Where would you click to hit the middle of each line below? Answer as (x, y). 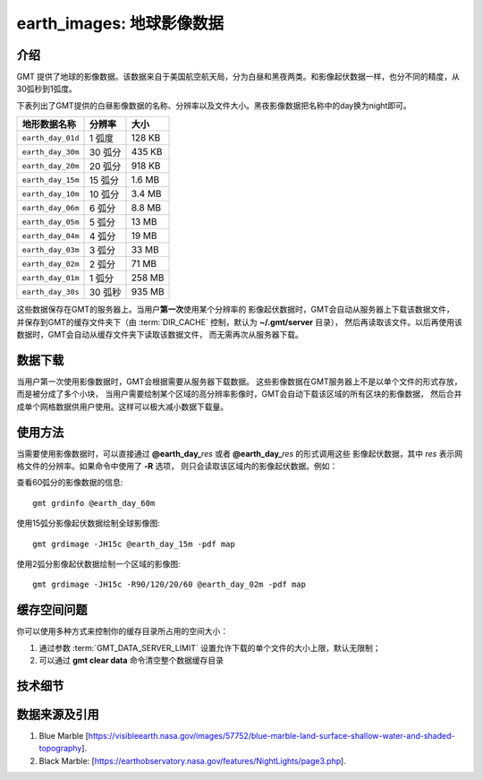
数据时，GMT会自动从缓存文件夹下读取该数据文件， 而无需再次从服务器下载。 (160, 335)
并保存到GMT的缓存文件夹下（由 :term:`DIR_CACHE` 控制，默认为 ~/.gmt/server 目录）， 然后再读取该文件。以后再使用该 (239, 321)
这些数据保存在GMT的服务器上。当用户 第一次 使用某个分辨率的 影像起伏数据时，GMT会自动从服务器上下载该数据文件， (236, 310)
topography (60, 749)
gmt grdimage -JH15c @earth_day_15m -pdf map (134, 544)
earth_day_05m (51, 222)
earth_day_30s (51, 291)
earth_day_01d (51, 137)
